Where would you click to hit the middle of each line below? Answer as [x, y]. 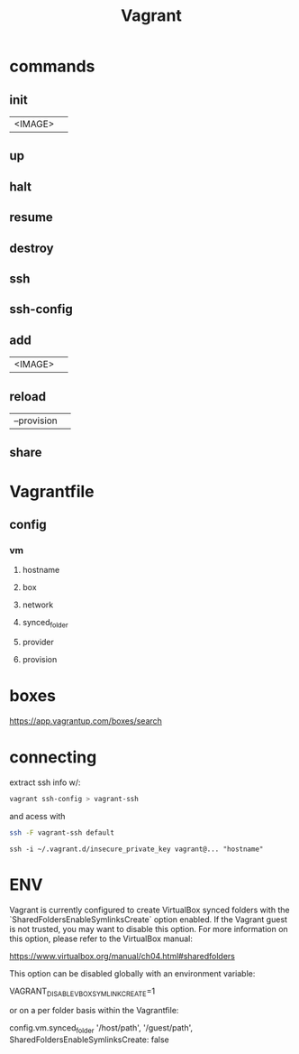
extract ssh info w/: [45, 782]
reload [28, 397]
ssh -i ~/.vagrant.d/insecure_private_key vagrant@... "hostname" [136, 849]
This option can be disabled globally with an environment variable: [132, 973]
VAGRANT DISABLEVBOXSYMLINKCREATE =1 [82, 992]
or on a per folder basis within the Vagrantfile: [94, 1011]
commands [52, 66]
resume [32, 217]
